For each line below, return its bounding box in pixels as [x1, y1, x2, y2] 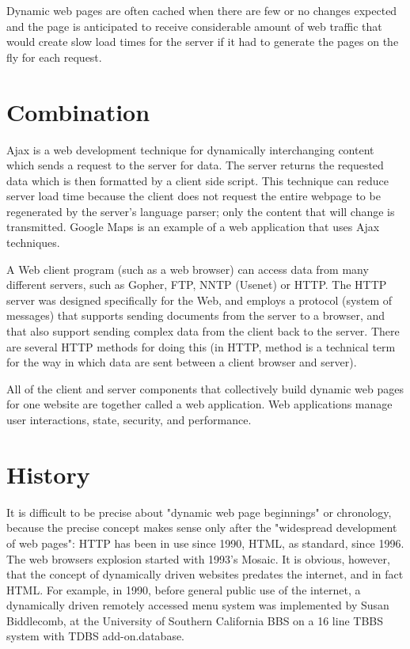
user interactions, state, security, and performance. [6, 412, 252, 427]
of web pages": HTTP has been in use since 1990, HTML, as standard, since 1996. [6, 534, 404, 551]
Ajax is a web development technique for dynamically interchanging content [6, 141, 374, 158]
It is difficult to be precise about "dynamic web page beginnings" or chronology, [6, 503, 392, 520]
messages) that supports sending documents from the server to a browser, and [6, 307, 385, 324]
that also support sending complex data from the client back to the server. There [6, 323, 400, 340]
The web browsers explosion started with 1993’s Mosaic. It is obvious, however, [6, 550, 390, 567]
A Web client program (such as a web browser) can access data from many [6, 260, 369, 277]
